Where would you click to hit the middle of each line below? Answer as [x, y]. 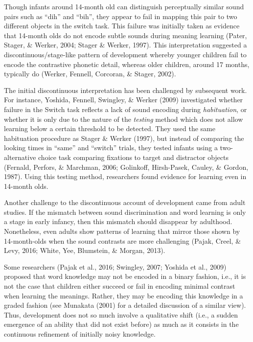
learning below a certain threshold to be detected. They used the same [110, 128]
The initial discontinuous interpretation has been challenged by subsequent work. [126, 90]
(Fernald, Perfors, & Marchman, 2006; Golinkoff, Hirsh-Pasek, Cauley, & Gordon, [126, 167]
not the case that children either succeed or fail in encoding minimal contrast [120, 286]
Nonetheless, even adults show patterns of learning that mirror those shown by [122, 231]
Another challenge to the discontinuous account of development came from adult [125, 202]
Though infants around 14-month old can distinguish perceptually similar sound [124, 6]
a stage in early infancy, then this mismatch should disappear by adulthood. [118, 221]
